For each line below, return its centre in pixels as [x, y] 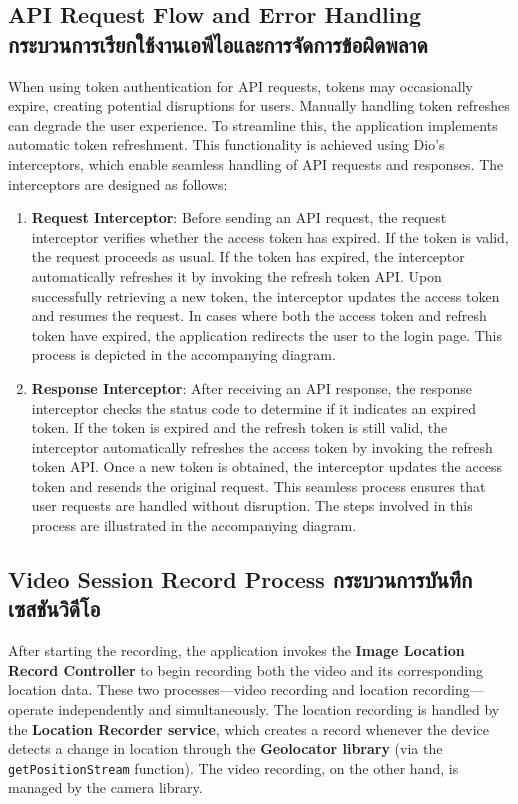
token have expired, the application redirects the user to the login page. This [266, 334]
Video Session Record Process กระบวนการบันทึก [240, 579]
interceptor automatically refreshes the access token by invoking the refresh [262, 446]
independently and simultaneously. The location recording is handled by [279, 709]
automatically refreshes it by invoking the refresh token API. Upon [236, 275]
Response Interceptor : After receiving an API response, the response [251, 387]
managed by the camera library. [105, 787]
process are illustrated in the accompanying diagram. [194, 525]
